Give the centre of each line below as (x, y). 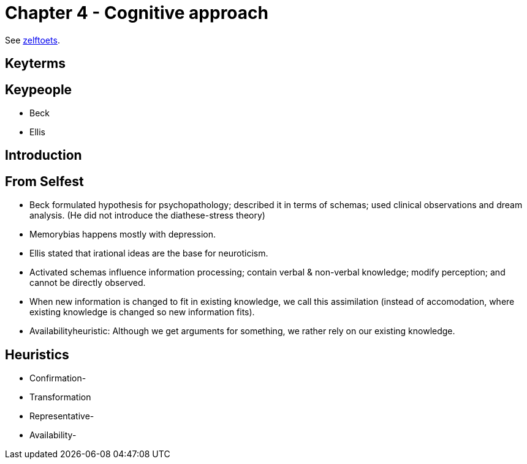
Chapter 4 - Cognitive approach (137, 13)
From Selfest (44, 181)
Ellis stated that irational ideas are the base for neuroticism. (149, 253)
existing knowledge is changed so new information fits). (142, 312)
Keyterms (36, 64)
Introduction (44, 155)
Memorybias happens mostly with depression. (123, 234)
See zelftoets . (32, 40)
